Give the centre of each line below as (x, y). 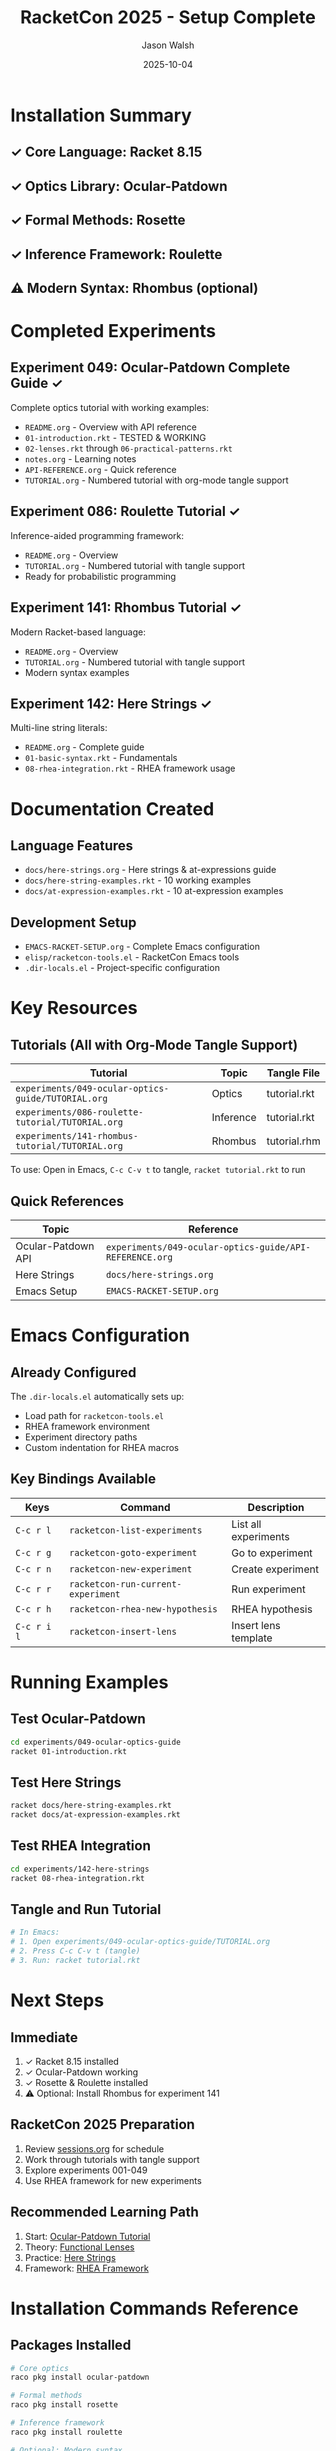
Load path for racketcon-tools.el (94, 1415)
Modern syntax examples (77, 672)
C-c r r (33, 1589)
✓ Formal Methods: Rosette (98, 220)
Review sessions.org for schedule (94, 2148)
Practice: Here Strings (70, 2257)
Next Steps (57, 2000)
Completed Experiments (113, 331)
